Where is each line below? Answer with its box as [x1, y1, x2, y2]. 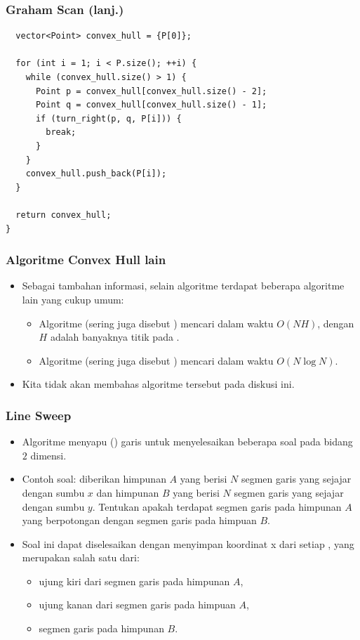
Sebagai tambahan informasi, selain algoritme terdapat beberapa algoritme [22, 278, 345, 293]
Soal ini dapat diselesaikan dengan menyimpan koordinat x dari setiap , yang [22, 536, 354, 551]
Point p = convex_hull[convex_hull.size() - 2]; [35, 86, 267, 96]
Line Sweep [6, 406, 72, 424]
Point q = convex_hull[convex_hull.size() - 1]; [35, 100, 267, 110]
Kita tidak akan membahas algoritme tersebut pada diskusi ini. [22, 377, 295, 391]
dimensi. [30, 448, 67, 462]
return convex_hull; [15, 209, 112, 220]
